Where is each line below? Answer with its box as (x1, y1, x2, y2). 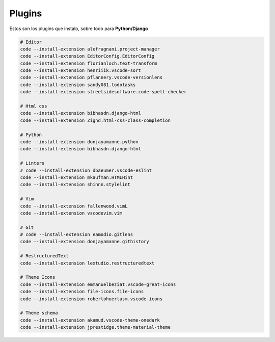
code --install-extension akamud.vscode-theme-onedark (20, 317, 160, 323)
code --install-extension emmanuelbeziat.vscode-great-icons (20, 281, 176, 287)
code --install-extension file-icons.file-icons (20, 288, 144, 295)
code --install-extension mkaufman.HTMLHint (20, 174, 133, 180)
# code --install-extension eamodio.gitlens (20, 232, 133, 238)
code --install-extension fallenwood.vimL (20, 203, 128, 209)
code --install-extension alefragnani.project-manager (20, 46, 160, 52)
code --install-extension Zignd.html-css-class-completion (20, 117, 171, 123)
